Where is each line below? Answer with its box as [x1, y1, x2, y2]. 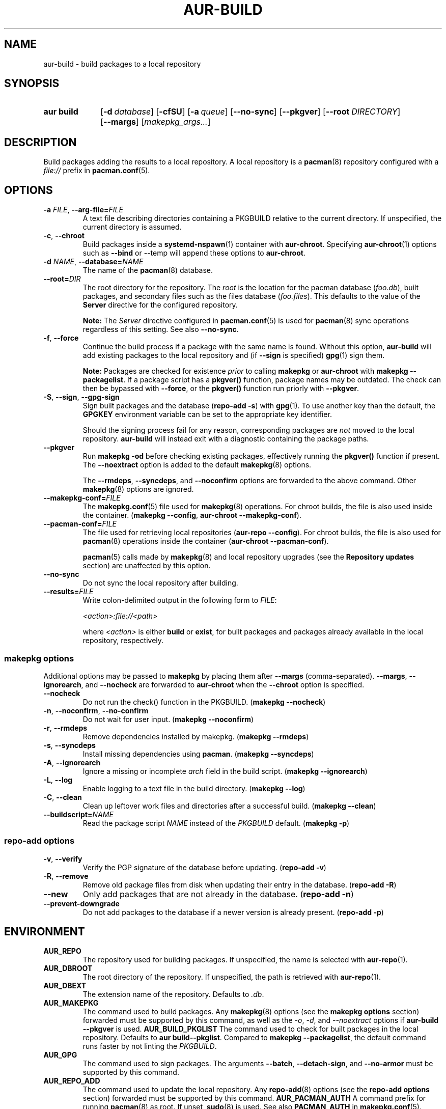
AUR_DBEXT [43, 981, 87, 990]
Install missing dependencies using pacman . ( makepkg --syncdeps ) [82, 749, 314, 758]
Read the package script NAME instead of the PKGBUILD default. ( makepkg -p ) [82, 818, 350, 827]
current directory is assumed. [82, 223, 182, 232]
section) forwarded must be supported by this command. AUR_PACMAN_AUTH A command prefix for [82, 1094, 426, 1103]
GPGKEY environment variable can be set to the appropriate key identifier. [82, 410, 332, 419]
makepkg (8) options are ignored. [82, 485, 194, 494]
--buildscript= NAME [43, 810, 114, 819]
